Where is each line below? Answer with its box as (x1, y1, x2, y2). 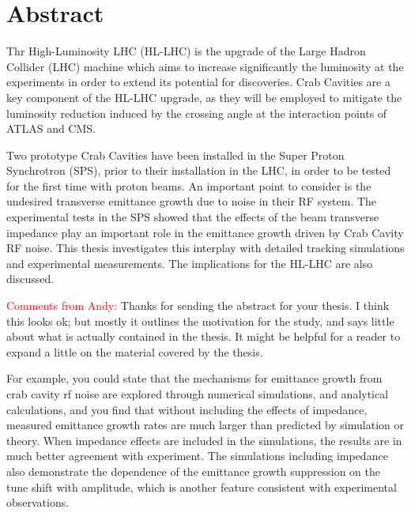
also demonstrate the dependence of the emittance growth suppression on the (6, 462, 380, 479)
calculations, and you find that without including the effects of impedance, (6, 401, 368, 417)
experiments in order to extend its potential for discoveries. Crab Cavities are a (6, 74, 390, 90)
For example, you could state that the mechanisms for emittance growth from (6, 370, 383, 387)
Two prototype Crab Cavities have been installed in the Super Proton (6, 146, 345, 163)
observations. (6, 494, 70, 511)
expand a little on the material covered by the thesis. (6, 343, 263, 360)
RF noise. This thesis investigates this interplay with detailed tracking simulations (6, 240, 405, 256)
